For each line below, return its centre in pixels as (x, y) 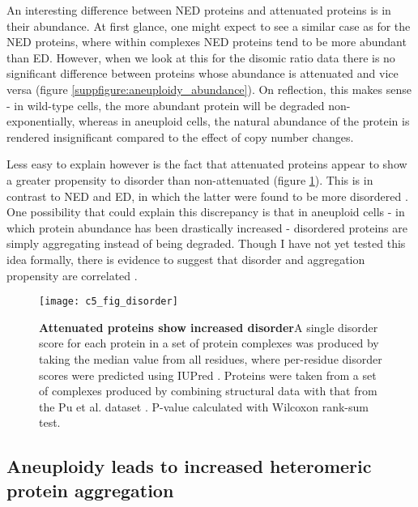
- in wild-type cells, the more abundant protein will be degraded (166, 105)
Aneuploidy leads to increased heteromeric (189, 466)
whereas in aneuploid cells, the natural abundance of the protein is (244, 121)
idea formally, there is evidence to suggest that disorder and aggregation (186, 259)
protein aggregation (90, 490)
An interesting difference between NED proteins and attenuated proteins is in (199, 10)
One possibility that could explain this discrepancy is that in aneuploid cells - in (206, 212)
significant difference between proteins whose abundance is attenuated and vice (203, 73)
